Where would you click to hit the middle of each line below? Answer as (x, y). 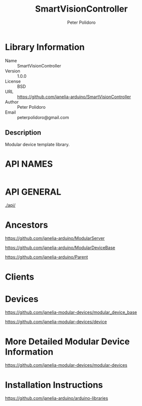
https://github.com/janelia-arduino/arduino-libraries (56, 398)
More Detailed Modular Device (67, 341)
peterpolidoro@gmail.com (43, 117)
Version (13, 71)
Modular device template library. (37, 144)
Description (23, 133)
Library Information (45, 47)
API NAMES (29, 164)
